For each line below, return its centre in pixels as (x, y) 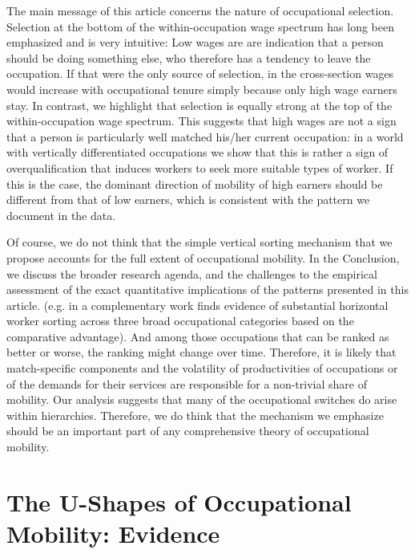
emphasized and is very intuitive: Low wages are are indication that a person (195, 42)
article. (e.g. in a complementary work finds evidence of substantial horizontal (197, 305)
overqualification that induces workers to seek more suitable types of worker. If (200, 167)
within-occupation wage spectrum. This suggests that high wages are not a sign (201, 121)
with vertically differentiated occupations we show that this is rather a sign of (197, 152)
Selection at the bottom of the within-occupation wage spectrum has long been (200, 26)
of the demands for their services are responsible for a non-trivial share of (187, 383)
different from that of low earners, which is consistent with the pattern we (188, 200)
